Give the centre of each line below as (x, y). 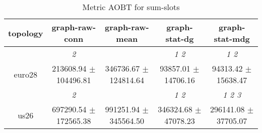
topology (26, 33)
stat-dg (180, 39)
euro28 (25, 74)
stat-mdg (232, 39)
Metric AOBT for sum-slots (131, 7)
